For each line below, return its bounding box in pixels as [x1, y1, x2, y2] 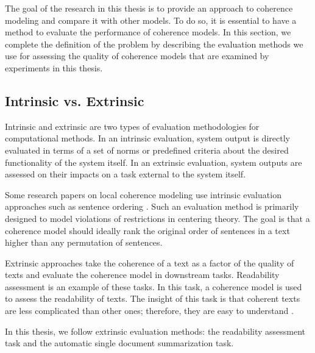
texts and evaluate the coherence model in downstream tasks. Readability [5, 268, 280, 281]
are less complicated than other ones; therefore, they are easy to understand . [5, 304, 294, 317]
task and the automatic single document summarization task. [5, 337, 234, 349]
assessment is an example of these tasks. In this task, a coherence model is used [5, 280, 302, 293]
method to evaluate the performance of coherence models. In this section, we [5, 26, 291, 38]
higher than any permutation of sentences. [5, 236, 163, 249]
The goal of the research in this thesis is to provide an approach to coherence [5, 2, 293, 14]
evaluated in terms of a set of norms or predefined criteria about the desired [5, 143, 289, 156]
